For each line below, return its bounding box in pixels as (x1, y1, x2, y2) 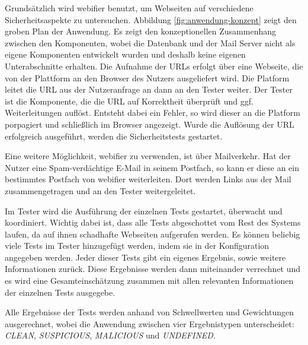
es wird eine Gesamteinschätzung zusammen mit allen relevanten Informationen (5, 274, 294, 287)
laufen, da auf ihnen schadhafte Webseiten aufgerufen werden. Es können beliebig (5, 227, 300, 240)
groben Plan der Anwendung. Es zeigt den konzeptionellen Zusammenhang (5, 25, 276, 37)
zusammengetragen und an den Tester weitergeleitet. (5, 184, 196, 197)
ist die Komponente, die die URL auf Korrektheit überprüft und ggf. (5, 94, 254, 107)
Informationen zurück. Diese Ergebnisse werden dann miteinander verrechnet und (5, 262, 301, 275)
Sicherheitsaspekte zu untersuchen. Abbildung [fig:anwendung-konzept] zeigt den (5, 13, 297, 26)
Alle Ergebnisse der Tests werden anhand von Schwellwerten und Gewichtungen (5, 306, 294, 318)
